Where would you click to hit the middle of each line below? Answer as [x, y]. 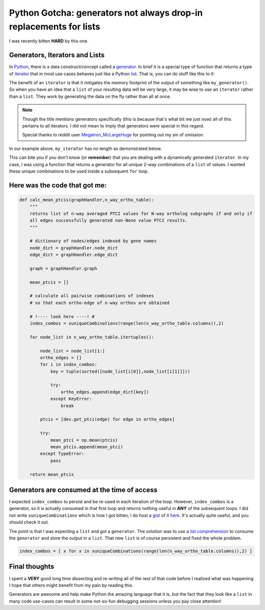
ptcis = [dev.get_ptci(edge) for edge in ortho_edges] [107, 419]
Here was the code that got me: [58, 185]
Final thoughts [32, 567]
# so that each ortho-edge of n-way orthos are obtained [100, 303]
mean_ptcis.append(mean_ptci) [87, 447]
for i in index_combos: [69, 365]
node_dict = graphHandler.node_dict [74, 248]
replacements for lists [55, 26]
